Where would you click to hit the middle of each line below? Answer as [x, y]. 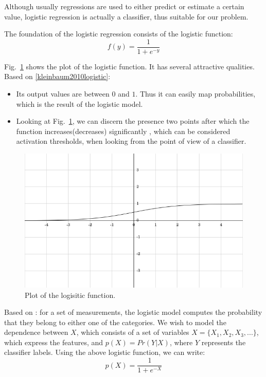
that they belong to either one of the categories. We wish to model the [115, 322]
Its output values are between [63, 94]
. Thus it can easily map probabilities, [196, 94]
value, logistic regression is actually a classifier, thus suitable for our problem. [126, 16]
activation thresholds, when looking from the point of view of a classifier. [131, 141]
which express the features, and [54, 342]
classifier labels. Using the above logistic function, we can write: [105, 352]
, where [181, 342]
